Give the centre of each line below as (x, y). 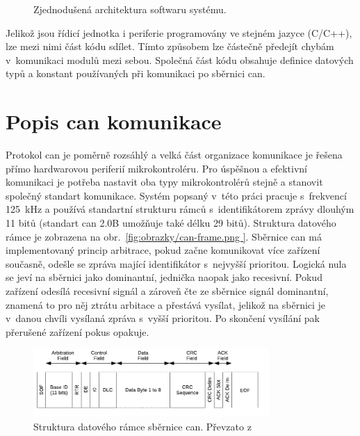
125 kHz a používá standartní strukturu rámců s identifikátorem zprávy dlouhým (180, 209)
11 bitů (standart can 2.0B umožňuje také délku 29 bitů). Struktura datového (171, 223)
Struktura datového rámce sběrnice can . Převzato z (142, 426)
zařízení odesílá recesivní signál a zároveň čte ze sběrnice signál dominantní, (167, 291)
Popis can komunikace (114, 121)
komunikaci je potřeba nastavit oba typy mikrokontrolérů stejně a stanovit (164, 182)
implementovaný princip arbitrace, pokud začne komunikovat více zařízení (163, 250)
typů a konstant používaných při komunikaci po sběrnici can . (136, 73)
